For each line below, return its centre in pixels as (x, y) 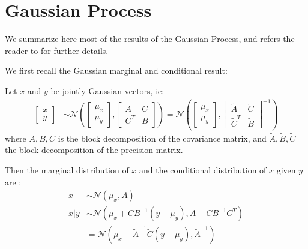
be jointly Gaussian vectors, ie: (107, 90)
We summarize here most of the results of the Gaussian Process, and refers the (150, 39)
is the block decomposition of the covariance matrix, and (162, 138)
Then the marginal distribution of (67, 170)
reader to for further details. (57, 50)
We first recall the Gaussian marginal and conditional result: (116, 70)
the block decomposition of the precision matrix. (94, 150)
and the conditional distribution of (203, 170)
